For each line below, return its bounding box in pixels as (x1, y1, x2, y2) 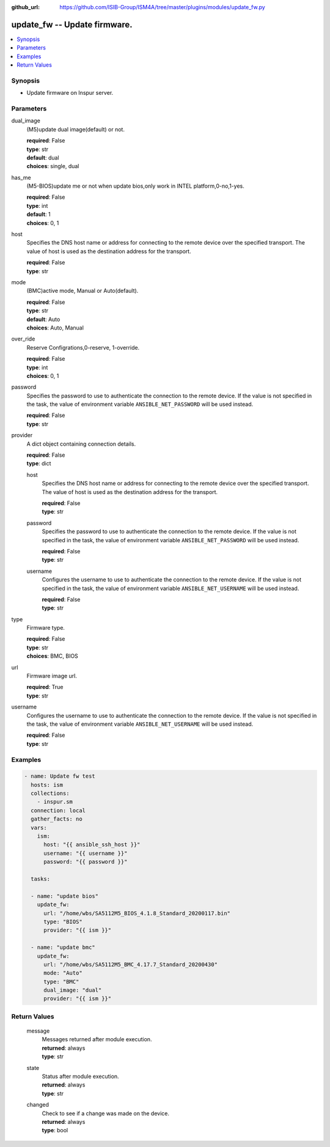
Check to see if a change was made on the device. (42, 1110, 170, 1117)
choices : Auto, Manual (26, 324, 84, 331)
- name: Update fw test (24, 773, 96, 780)
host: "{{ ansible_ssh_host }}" (43, 841, 141, 848)
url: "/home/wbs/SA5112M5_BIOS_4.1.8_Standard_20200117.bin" (43, 910, 231, 916)
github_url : (11, 4, 40, 10)
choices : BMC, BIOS (26, 652, 79, 660)
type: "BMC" (43, 978, 79, 985)
